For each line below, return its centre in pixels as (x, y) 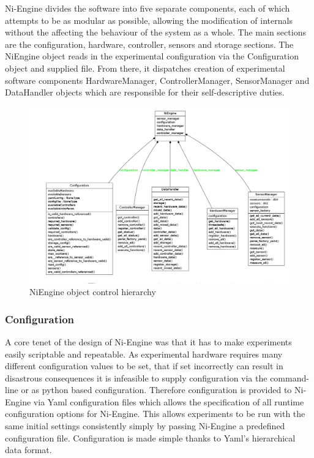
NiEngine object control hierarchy (93, 292)
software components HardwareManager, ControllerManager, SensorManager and (157, 80)
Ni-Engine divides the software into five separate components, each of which (148, 8)
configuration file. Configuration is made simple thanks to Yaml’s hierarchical (150, 437)
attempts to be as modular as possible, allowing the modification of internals (149, 20)
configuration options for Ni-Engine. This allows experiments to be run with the (155, 414)
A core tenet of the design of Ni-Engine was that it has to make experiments (148, 341)
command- (290, 377)
